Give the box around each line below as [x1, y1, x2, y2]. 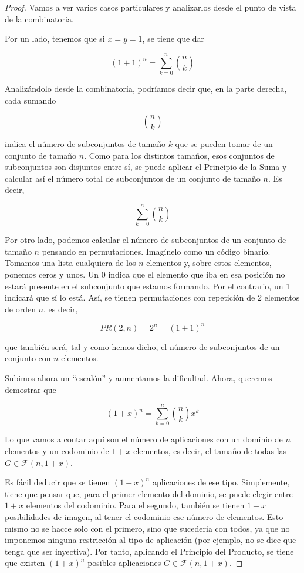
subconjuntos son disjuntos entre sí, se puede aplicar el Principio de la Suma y [5, 161, 287, 173]
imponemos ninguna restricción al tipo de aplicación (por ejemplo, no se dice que [5, 534, 296, 546]
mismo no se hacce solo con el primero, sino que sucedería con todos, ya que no [5, 522, 290, 534]
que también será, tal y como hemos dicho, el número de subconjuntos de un [5, 340, 280, 352]
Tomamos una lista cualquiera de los [5, 256, 136, 269]
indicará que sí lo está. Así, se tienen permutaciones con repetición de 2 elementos [5, 291, 300, 304]
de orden [5, 302, 36, 315]
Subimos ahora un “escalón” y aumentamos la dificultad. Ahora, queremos [5, 372, 272, 384]
